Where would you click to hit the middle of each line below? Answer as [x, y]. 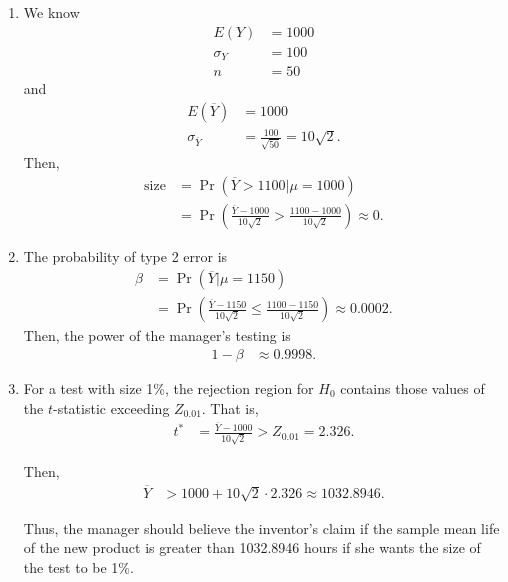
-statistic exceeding [111, 407]
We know [51, 12]
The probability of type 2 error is [125, 255]
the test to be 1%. [78, 566]
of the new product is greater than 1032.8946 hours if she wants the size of [252, 547]
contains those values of [412, 387]
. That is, [230, 407]
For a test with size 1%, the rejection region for [168, 387]
